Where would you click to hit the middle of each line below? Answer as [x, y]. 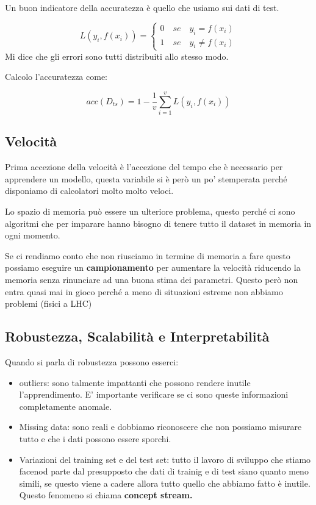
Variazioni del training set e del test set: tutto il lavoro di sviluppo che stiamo [165, 459]
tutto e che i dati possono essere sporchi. [95, 438]
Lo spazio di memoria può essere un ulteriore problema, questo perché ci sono [150, 211]
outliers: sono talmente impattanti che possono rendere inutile [135, 382]
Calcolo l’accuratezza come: [56, 77]
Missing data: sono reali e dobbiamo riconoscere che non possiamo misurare [160, 427]
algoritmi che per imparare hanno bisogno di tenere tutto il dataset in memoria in [158, 223]
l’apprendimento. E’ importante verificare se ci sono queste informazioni [154, 394]
